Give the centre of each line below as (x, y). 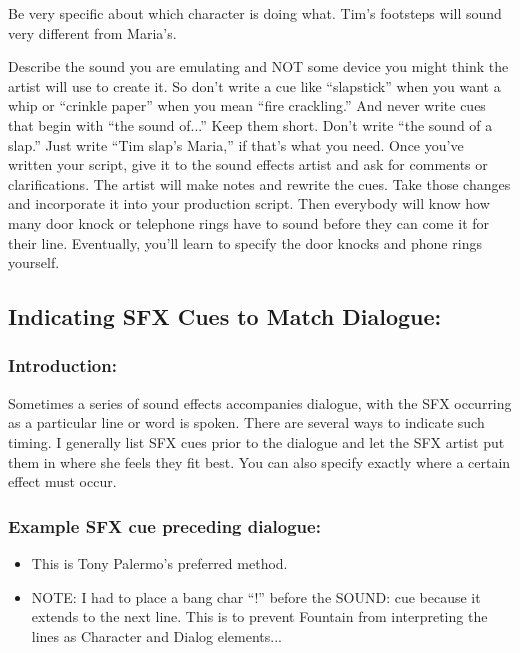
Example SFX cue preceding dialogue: (164, 525)
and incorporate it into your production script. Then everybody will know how (249, 203)
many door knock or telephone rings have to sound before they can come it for (249, 222)
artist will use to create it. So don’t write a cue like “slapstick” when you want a (254, 85)
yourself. (34, 262)
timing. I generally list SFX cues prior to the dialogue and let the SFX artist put (256, 441)
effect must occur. (62, 481)
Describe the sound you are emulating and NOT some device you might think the (258, 66)
